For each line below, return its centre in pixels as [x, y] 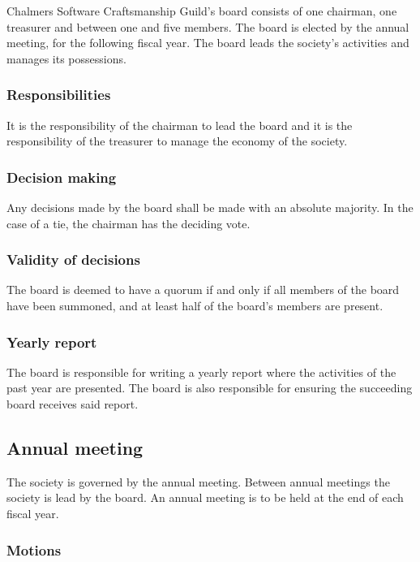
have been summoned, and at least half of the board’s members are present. [195, 305]
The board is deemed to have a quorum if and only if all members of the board [203, 290]
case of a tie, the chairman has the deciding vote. [129, 223]
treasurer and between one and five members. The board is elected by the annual [208, 26]
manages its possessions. [66, 58]
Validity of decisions [73, 259]
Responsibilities [59, 95]
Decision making [62, 177]
